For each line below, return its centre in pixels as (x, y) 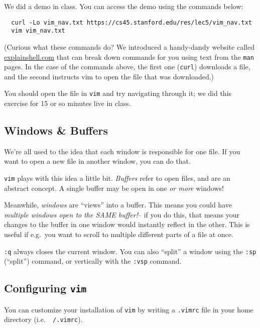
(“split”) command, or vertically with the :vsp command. (93, 261)
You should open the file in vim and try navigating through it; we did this (118, 93)
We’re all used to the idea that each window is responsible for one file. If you (122, 151)
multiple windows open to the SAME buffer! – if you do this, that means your (122, 214)
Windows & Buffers (56, 130)
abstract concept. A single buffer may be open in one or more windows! (114, 188)
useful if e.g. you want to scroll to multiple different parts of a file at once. (119, 234)
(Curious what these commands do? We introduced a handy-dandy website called (129, 46)
